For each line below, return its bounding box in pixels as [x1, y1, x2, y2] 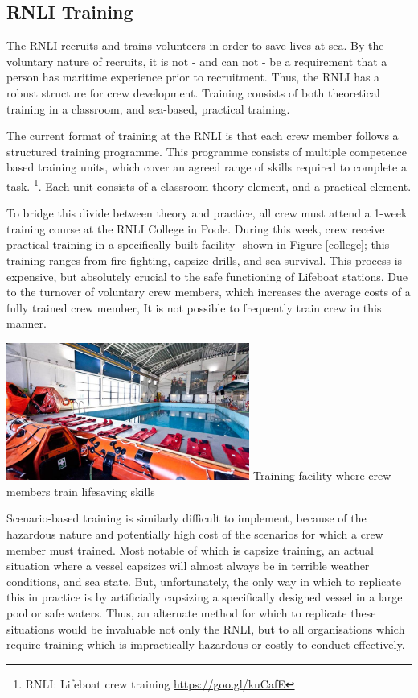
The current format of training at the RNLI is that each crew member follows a [6, 127, 399, 144]
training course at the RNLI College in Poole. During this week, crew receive [6, 220, 385, 237]
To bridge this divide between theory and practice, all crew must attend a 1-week [6, 204, 408, 221]
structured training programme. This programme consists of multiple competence [6, 142, 408, 159]
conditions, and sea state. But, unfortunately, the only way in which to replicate [6, 572, 401, 589]
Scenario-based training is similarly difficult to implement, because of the [6, 510, 367, 527]
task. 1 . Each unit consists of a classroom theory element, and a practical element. [6, 175, 412, 194]
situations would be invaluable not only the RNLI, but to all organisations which [6, 620, 405, 637]
